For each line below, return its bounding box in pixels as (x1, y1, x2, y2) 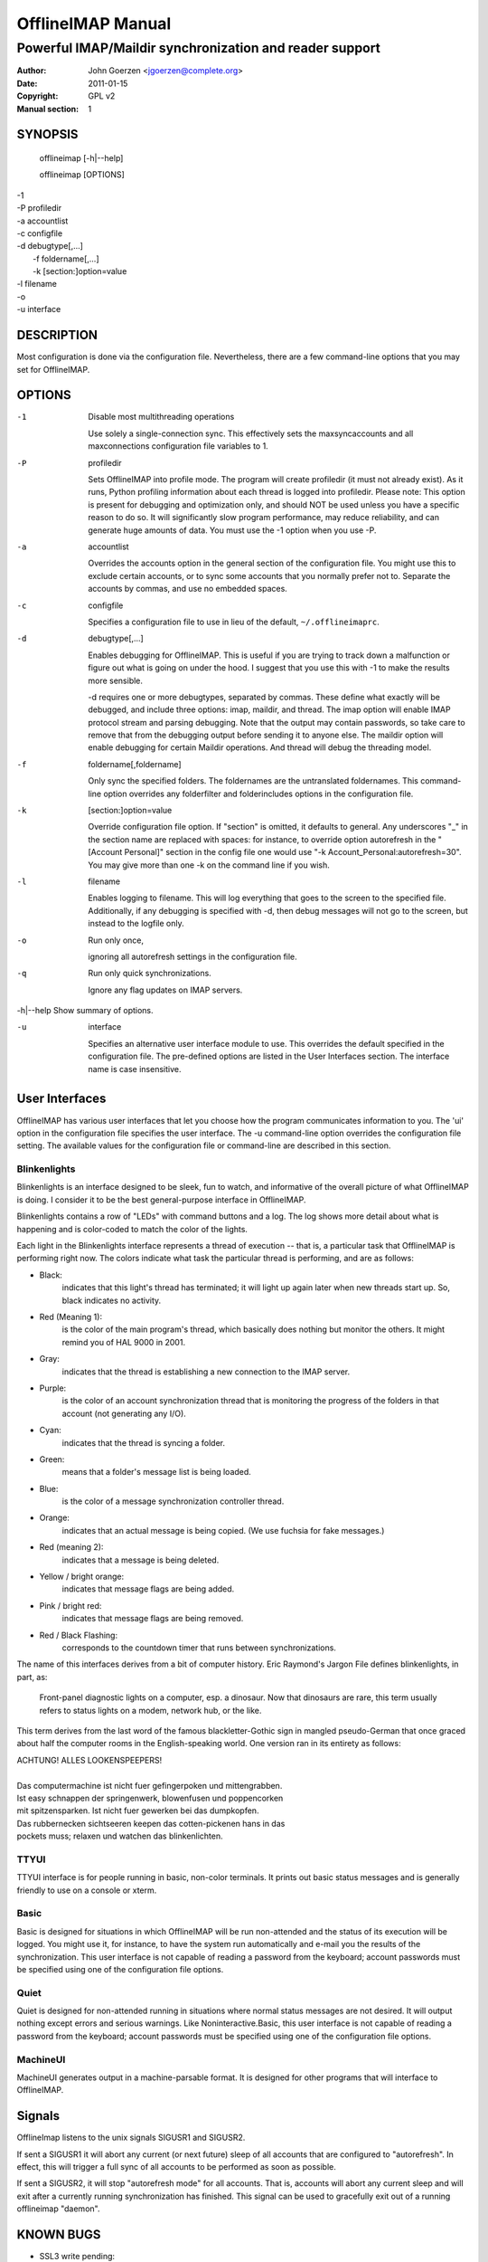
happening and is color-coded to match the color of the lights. (16, 1223, 249, 1234)
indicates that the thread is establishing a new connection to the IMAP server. (61, 1366, 351, 1377)
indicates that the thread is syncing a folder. (61, 1437, 226, 1448)
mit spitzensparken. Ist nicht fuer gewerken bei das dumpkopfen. (16, 1805, 259, 1816)
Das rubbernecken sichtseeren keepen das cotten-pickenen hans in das (16, 1818, 286, 1829)
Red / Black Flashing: (39, 1630, 117, 1640)
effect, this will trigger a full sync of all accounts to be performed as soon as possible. (16, 2162, 336, 2172)
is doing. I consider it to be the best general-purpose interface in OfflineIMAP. (16, 1194, 306, 1205)
